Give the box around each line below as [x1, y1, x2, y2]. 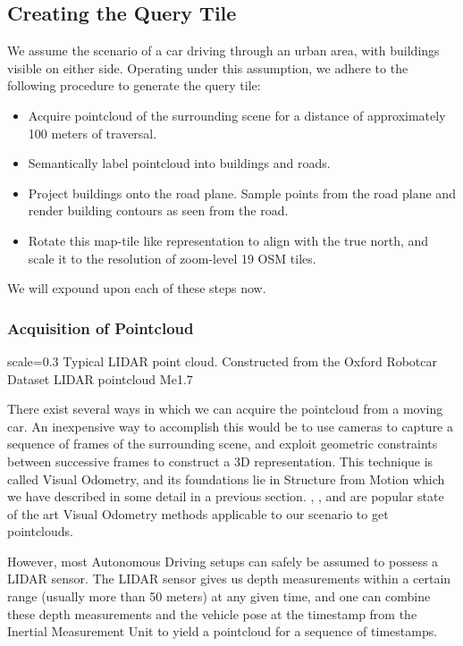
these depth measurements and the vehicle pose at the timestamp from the [7, 604, 417, 623]
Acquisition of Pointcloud [7, 316, 194, 339]
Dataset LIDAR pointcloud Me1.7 [7, 369, 193, 388]
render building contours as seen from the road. [28, 201, 289, 220]
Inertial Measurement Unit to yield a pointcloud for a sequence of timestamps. [7, 622, 438, 641]
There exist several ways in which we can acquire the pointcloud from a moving [7, 399, 443, 418]
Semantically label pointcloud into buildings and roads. [28, 154, 331, 172]
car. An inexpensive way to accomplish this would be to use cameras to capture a [7, 416, 453, 435]
